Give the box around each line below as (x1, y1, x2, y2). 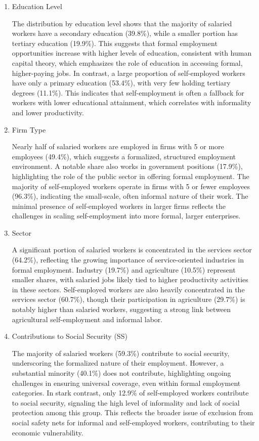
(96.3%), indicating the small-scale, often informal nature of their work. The (12, 191, 248, 201)
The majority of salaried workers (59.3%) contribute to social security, (12, 347, 230, 358)
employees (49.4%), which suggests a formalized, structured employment (12, 151, 236, 161)
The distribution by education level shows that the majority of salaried (12, 18, 232, 28)
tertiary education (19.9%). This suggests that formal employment (12, 37, 218, 48)
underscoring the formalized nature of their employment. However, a (12, 358, 224, 368)
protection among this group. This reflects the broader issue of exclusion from (12, 407, 253, 418)
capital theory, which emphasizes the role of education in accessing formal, (12, 57, 243, 68)
